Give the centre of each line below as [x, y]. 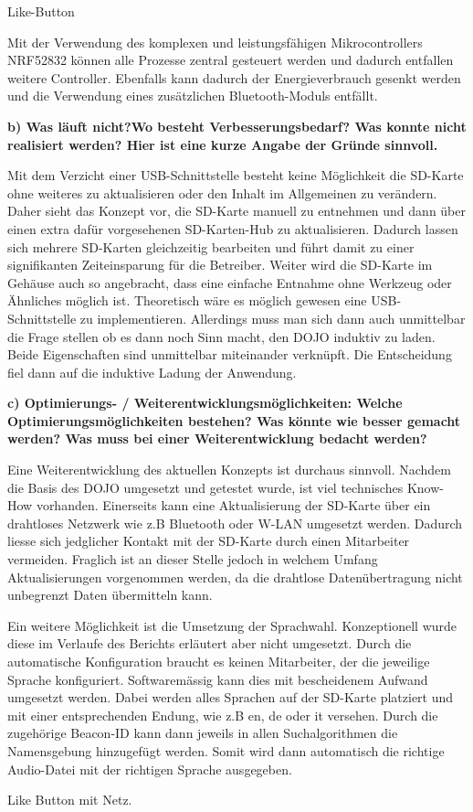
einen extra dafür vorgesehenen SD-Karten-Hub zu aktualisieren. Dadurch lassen [233, 228]
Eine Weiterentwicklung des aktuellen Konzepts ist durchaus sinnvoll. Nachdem [229, 470]
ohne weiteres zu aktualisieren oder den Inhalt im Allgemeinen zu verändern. [222, 192]
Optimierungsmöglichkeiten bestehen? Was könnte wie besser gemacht [234, 420]
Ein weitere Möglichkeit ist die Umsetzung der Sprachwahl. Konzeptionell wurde [232, 625]
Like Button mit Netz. [70, 800]
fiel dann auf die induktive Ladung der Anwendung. [152, 372]
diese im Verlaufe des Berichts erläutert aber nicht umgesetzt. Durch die [210, 643]
